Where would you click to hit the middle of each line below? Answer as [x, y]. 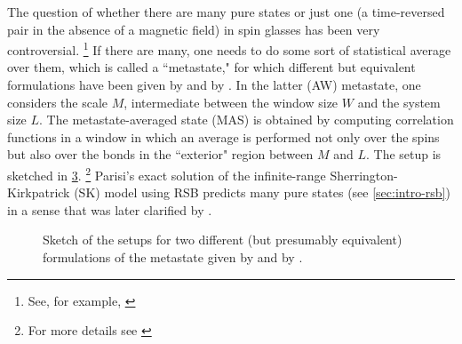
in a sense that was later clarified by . [110, 209]
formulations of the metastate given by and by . [173, 257]
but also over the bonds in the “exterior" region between [160, 154]
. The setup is [403, 154]
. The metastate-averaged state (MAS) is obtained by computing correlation [247, 120]
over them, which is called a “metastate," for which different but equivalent [211, 67]
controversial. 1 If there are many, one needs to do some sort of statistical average [229, 48]
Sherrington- [364, 175]
